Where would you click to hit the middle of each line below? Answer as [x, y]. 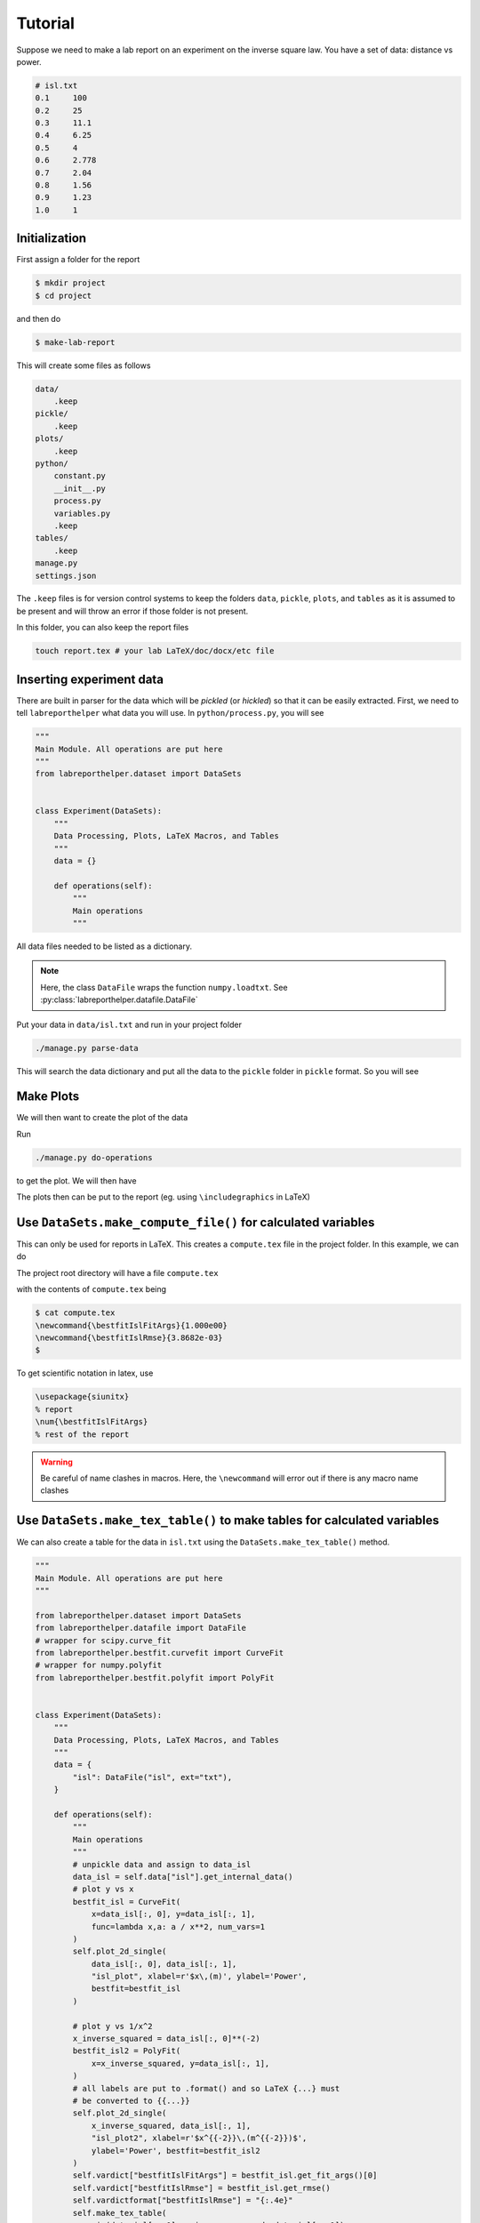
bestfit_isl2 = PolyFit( [127, 2051]
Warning [56, 1462]
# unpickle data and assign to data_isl [162, 1864]
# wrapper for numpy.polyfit [99, 1665]
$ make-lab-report [75, 342]
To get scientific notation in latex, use [85, 1373]
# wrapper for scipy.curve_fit [104, 1640]
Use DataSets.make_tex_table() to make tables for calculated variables [228, 1521]
